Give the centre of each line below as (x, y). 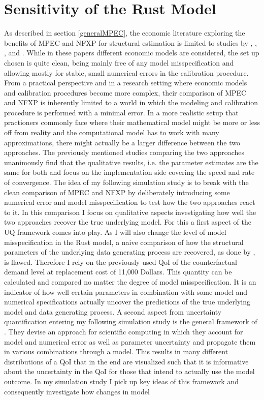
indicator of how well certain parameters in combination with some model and (126, 291)
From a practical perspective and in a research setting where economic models (126, 83)
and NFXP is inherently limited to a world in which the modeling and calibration (131, 102)
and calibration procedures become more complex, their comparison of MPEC (125, 92)
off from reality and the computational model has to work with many (112, 132)
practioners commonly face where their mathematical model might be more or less (132, 122)
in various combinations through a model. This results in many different (116, 351)
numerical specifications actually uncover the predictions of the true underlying (127, 302)
